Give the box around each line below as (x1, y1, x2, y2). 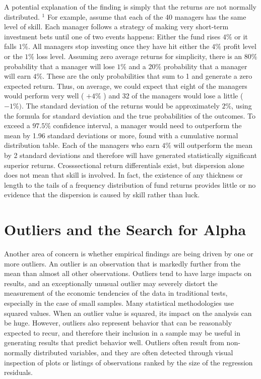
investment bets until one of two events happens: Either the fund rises (4, 31, 221, 41)
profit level (223, 41, 256, 51)
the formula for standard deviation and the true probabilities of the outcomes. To (4, 110, 256, 121)
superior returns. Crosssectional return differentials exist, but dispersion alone (4, 159, 244, 170)
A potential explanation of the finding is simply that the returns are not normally (4, 2, 256, 12)
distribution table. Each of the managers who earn (4, 140, 160, 150)
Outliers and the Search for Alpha (4, 219, 246, 240)
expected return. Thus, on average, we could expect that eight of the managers (4, 80, 247, 91)
